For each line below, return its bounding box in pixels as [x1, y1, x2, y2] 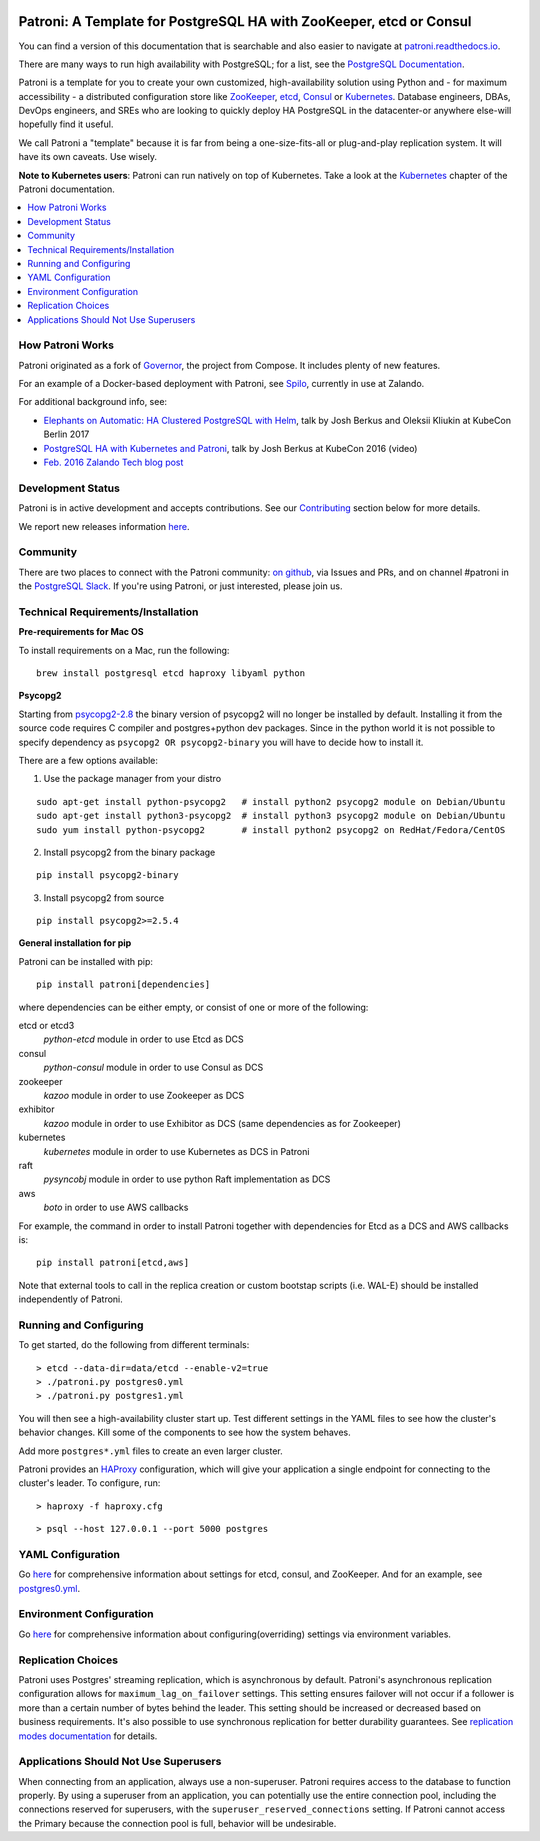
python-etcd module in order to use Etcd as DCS [43, 1033, 244, 1045]
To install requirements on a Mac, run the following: [18, 644, 230, 656]
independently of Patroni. [18, 1293, 124, 1305]
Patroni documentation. [18, 183, 115, 195]
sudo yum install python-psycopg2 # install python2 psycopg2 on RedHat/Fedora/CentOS [36, 824, 506, 835]
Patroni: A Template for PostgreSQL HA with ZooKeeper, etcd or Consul [18, 13, 472, 30]
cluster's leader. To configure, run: [18, 1477, 161, 1489]
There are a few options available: [18, 754, 159, 766]
